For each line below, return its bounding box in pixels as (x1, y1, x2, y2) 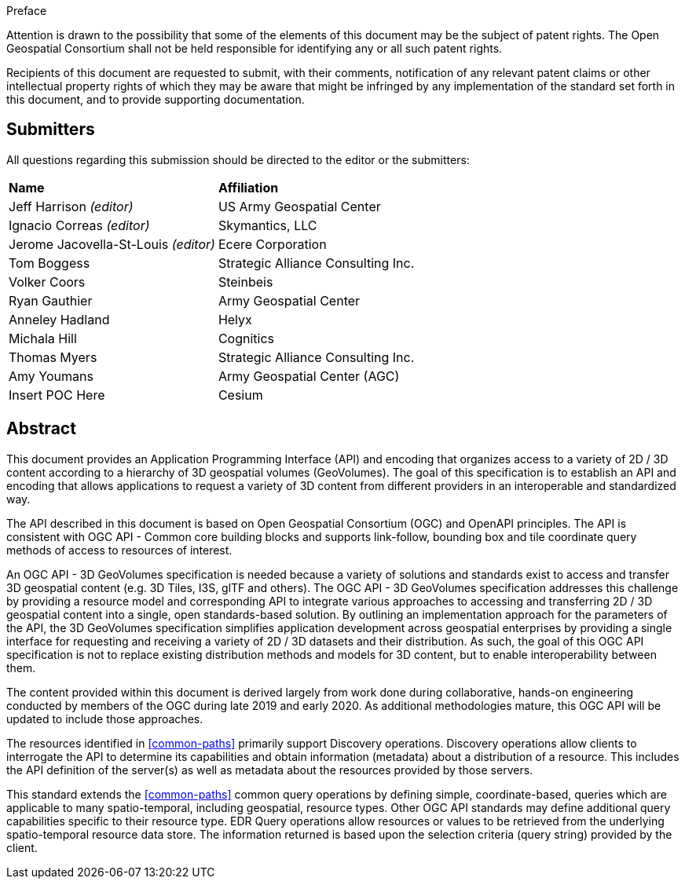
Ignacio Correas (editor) (9, 217, 150, 233)
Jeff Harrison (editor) (9, 198, 134, 214)
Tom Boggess (9, 254, 90, 271)
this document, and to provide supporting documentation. (6, 93, 305, 106)
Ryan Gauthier (9, 292, 93, 309)
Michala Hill (9, 330, 77, 346)
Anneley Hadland (9, 311, 110, 327)
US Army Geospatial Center (218, 198, 381, 214)
